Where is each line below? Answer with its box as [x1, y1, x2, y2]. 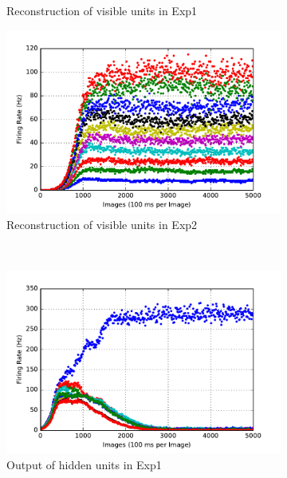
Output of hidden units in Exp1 [6, 456, 162, 472]
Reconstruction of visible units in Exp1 [6, 2, 198, 18]
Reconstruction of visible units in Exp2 [6, 215, 198, 232]
